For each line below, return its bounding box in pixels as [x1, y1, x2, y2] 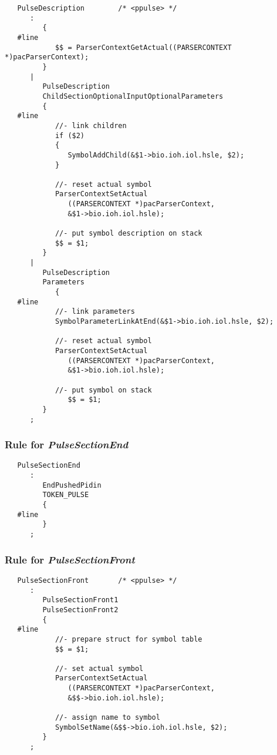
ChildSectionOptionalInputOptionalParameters [42, 92, 224, 100]
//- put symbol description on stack [55, 229, 202, 238]
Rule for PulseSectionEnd [5, 437, 129, 452]
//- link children [55, 121, 127, 130]
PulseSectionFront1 [42, 596, 119, 605]
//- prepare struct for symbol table [55, 635, 202, 643]
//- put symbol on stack [55, 385, 152, 394]
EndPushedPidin [42, 481, 102, 489]
